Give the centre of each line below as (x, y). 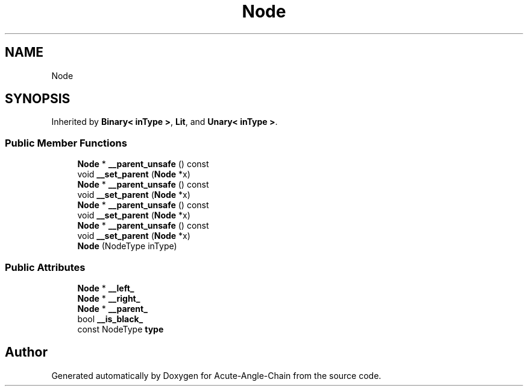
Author (26, 352)
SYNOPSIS (38, 99)
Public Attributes (45, 267)
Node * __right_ (109, 298)
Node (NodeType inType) (127, 246)
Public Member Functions (66, 143)
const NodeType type (121, 329)
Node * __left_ (106, 288)
